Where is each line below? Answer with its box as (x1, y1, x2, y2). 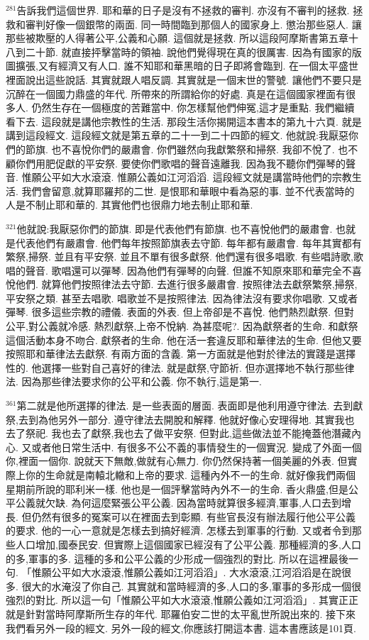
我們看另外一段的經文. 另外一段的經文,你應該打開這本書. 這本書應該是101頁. (6, 620, 356, 635)
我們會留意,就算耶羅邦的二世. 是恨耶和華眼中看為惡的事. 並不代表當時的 (21, 183, 355, 198)
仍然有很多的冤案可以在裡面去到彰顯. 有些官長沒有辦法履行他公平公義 (31, 509, 356, 524)
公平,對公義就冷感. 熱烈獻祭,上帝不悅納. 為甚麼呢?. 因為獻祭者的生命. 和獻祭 (6, 319, 358, 333)
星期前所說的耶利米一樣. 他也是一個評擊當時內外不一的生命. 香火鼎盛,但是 (6, 481, 348, 496)
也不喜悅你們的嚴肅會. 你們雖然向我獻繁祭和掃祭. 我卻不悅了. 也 (51, 141, 348, 156)
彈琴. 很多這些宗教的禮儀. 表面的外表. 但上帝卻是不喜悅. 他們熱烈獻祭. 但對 (6, 304, 354, 319)
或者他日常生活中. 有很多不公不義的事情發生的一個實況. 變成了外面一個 (31, 439, 362, 454)
